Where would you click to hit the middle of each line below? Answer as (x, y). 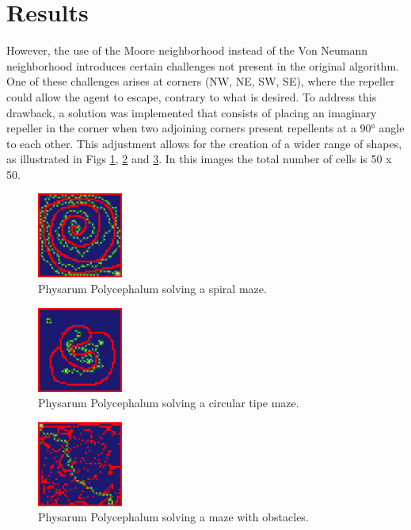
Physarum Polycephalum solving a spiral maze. (152, 289)
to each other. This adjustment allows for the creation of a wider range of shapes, (204, 143)
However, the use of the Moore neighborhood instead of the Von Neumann (187, 50)
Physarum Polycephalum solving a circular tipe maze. (169, 403)
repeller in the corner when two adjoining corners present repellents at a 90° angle (205, 128)
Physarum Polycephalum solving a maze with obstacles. (173, 517)
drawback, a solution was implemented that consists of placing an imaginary (192, 112)
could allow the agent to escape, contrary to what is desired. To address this (192, 96)
